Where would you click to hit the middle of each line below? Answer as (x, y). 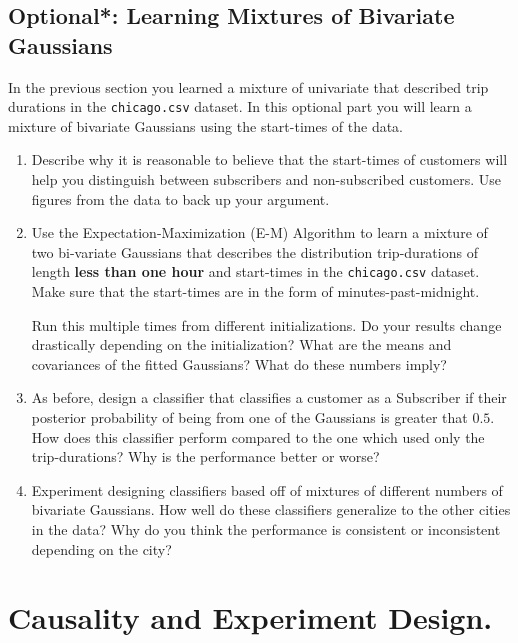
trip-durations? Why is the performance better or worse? (205, 456)
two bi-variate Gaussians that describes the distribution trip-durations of (254, 251)
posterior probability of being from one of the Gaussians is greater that (249, 417)
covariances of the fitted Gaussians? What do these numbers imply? (239, 363)
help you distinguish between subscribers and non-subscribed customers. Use (266, 179)
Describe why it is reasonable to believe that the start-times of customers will (269, 159)
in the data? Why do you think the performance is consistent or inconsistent (266, 529)
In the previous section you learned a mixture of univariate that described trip (248, 86)
